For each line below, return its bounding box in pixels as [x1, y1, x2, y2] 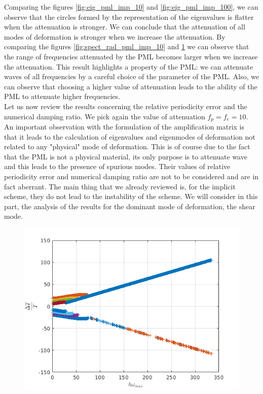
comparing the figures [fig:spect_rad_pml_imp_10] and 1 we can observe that [4, 41, 249, 52]
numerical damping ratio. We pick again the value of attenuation [4, 111, 205, 121]
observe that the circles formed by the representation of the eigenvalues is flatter [4, 11, 254, 22]
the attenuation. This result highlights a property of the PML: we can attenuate [4, 61, 253, 72]
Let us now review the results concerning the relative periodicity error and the [4, 101, 247, 111]
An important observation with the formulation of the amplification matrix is [4, 121, 245, 132]
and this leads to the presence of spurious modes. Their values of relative [4, 161, 231, 172]
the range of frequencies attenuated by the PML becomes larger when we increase [4, 51, 258, 61]
